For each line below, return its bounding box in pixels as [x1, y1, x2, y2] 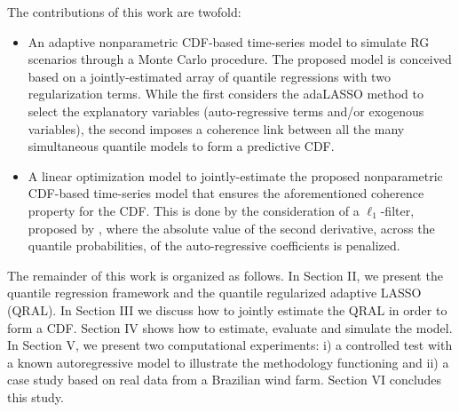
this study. [7, 387, 64, 406]
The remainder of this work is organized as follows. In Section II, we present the [7, 265, 443, 284]
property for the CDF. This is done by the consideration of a [28, 201, 360, 219]
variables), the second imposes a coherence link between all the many [28, 119, 405, 138]
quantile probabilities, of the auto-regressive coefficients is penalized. [28, 236, 400, 255]
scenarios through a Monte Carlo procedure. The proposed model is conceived [28, 50, 452, 68]
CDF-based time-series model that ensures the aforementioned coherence [28, 184, 424, 202]
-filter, [380, 201, 415, 219]
